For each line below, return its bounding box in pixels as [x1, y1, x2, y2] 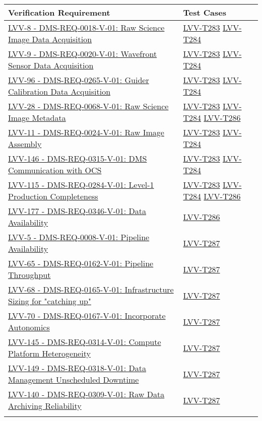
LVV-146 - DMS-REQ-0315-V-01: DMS [8, 153, 147, 164]
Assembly [8, 138, 42, 150]
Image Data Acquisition [8, 33, 92, 45]
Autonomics [8, 321, 50, 333]
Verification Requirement [8, 7, 110, 18]
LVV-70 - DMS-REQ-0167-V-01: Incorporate [8, 310, 166, 321]
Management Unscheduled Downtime [8, 374, 139, 385]
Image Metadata [8, 112, 66, 123]
